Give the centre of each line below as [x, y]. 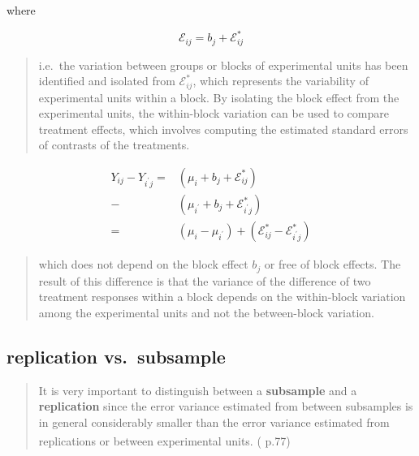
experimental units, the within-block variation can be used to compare [214, 113]
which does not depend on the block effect [143, 264]
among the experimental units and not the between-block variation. [206, 312]
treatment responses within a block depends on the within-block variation [222, 297]
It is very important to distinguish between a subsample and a [198, 390]
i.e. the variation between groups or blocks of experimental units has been [223, 65]
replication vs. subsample [116, 356]
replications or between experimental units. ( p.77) [164, 440]
